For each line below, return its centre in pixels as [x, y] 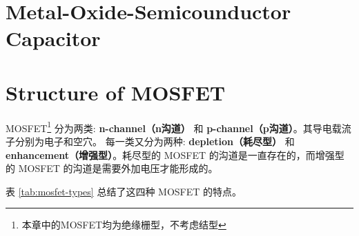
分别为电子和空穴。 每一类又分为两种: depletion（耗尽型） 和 [155, 141]
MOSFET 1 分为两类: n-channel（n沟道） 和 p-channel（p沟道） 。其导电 [169, 127]
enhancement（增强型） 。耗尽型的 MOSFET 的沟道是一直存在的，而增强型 [175, 154]
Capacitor [53, 38]
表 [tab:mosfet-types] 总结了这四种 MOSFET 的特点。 [124, 191]
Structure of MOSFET [116, 92]
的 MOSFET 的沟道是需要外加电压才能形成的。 [112, 168]
